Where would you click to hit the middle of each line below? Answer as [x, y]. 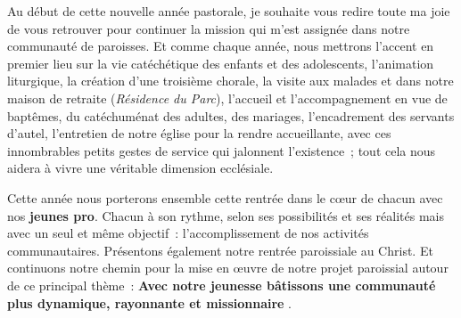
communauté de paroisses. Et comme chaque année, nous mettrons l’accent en [221, 46]
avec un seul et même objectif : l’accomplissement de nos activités [188, 233]
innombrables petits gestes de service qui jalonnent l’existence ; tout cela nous [222, 150]
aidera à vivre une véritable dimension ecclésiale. [140, 168]
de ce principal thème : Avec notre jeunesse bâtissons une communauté [222, 285]
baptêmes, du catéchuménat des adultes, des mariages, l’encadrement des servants [231, 115]
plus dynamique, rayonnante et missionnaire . [150, 302]
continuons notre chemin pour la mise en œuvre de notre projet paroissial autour [228, 268]
